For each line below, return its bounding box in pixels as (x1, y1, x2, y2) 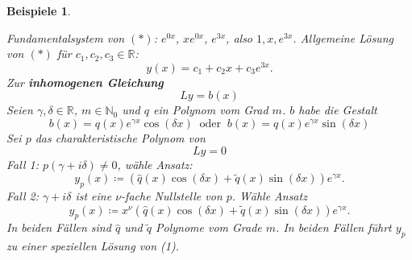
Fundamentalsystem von (6, 29, 125, 46)
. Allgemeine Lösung (293, 29, 393, 46)
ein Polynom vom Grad (153, 101, 268, 118)
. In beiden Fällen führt (276, 219, 392, 236)
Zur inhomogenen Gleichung (6, 73, 164, 90)
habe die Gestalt (298, 101, 377, 118)
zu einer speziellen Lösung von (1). (6, 237, 180, 254)
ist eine (75, 188, 112, 204)
